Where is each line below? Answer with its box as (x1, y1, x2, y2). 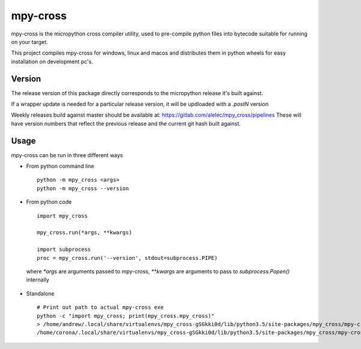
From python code (26, 199, 72, 206)
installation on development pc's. (11, 58, 93, 65)
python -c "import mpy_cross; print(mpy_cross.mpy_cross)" (37, 312, 215, 319)
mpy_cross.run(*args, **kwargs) (37, 229, 132, 236)
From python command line (26, 162, 94, 170)
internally (26, 276, 49, 283)
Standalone (26, 289, 55, 297)
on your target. (11, 38, 48, 45)
